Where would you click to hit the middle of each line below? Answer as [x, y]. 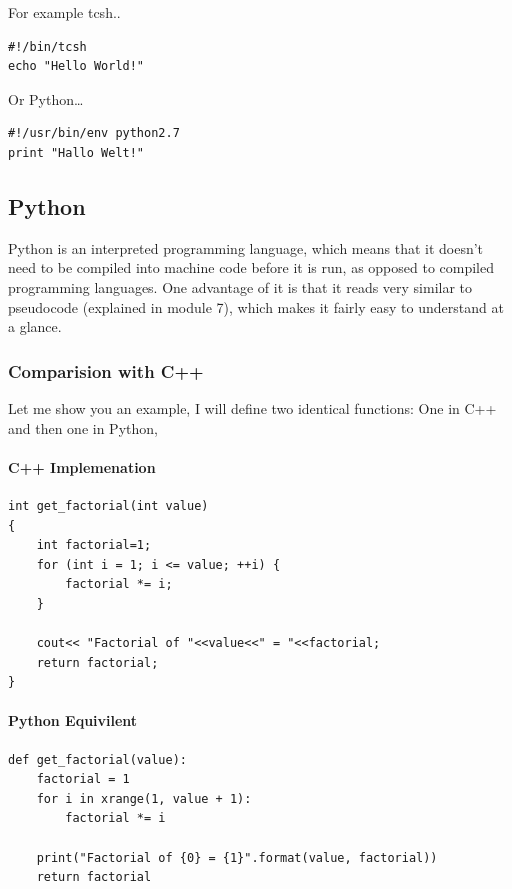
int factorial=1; [94, 545]
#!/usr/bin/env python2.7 [94, 133]
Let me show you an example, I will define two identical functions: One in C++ [252, 407]
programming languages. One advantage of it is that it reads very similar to [240, 286]
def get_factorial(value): [97, 759]
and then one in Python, [83, 427]
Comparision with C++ [106, 370]
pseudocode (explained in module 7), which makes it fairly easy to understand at [256, 306]
